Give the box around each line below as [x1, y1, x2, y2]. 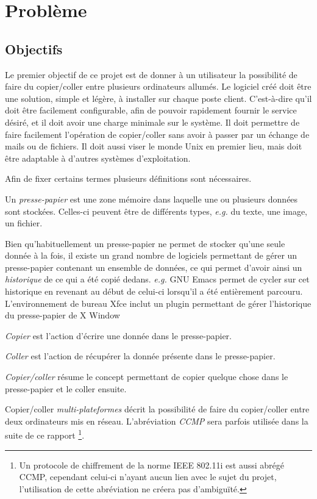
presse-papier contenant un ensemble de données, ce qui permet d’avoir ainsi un [5, 260, 302, 273]
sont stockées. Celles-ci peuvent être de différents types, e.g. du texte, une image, [5, 204, 307, 217]
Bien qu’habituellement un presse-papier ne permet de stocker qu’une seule [5, 237, 285, 249]
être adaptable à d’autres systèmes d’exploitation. [5, 151, 191, 164]
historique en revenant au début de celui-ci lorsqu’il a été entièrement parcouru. [5, 285, 303, 298]
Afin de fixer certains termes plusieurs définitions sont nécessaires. [5, 172, 252, 185]
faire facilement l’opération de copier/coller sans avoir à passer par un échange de [5, 127, 310, 140]
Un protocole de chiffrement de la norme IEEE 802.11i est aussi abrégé [19, 458, 284, 471]
